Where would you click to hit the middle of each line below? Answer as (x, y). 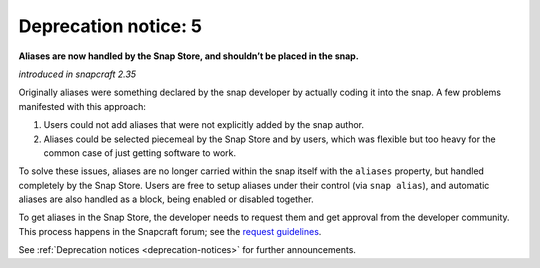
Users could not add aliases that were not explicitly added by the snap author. (204, 125)
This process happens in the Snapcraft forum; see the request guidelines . (170, 231)
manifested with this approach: (82, 106)
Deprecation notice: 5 (110, 26)
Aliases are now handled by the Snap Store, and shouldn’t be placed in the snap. (188, 56)
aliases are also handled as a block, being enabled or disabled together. (166, 199)
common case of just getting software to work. (140, 152)
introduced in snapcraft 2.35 (77, 74)
